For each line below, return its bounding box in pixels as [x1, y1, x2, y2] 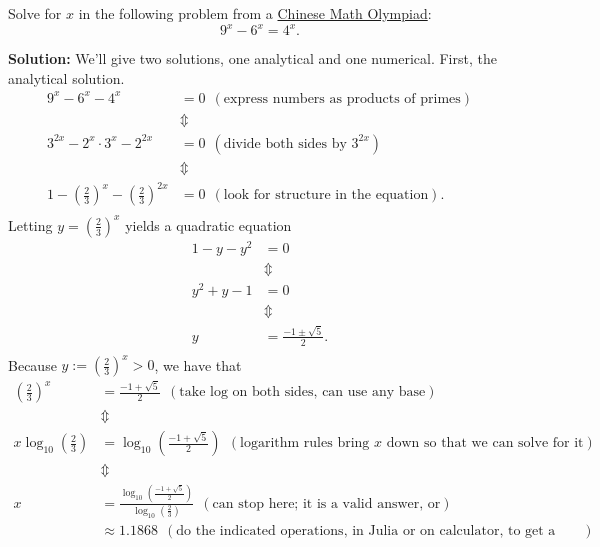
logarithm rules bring [240, 436, 370, 451]
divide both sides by [223, 136, 347, 151]
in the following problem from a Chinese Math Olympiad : [78, 3, 432, 23]
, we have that [154, 354, 242, 375]
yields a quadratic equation [125, 214, 292, 235]
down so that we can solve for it [386, 436, 584, 451]
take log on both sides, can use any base [179, 385, 426, 400]
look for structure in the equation [223, 188, 429, 203]
